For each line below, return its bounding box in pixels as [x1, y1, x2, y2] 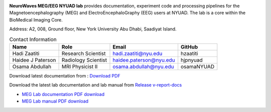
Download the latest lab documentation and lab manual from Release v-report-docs [9, 82, 182, 88]
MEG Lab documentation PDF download [22, 91, 105, 97]
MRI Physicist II [61, 63, 98, 70]
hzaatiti [181, 50, 198, 57]
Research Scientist [61, 50, 106, 57]
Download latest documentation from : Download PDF [9, 72, 120, 78]
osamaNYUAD [181, 63, 215, 70]
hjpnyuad [181, 56, 203, 63]
